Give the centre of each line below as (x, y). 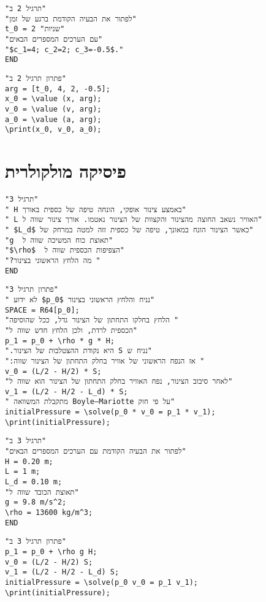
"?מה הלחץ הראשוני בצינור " (53, 260)
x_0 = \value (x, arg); (53, 99)
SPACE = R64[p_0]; (42, 310)
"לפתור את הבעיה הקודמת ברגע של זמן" (71, 19)
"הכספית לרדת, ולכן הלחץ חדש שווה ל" (71, 330)
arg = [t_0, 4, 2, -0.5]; (58, 89)
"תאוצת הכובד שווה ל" (42, 492)
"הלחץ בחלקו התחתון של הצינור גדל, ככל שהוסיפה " (92, 320)
